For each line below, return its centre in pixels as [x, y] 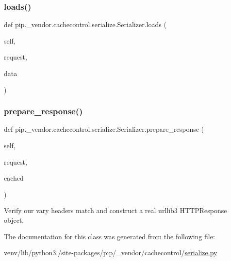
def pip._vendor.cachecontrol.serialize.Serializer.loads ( [85, 24]
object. [14, 220]
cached [14, 178]
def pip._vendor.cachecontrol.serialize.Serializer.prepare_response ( [104, 129]
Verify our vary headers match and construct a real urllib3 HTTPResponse [115, 210]
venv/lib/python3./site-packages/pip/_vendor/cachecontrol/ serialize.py [111, 253]
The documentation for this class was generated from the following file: [109, 236]
